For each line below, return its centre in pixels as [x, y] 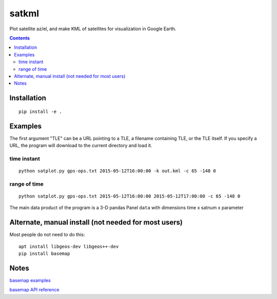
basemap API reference [34, 290]
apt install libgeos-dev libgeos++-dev [69, 246]
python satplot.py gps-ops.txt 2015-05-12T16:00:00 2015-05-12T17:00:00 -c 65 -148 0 [130, 196]
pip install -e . [40, 111]
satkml [24, 13]
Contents [20, 38]
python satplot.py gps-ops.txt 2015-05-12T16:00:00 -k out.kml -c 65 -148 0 [117, 171]
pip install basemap [44, 253]
